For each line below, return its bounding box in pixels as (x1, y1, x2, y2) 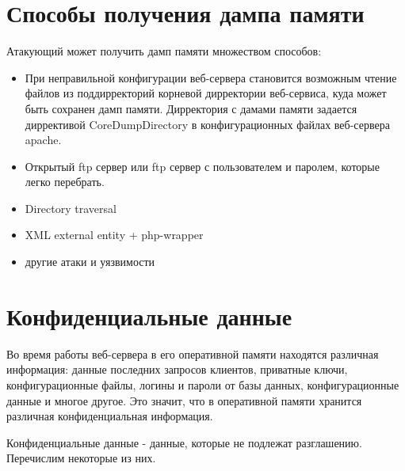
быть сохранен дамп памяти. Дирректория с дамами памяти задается (25, 100, 357, 116)
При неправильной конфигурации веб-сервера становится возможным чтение (25, 69, 397, 85)
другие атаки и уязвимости (25, 253, 155, 270)
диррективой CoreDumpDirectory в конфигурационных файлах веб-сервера (25, 116, 390, 132)
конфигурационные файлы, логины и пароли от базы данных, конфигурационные (6, 376, 399, 393)
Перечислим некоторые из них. (6, 450, 156, 466)
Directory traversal (25, 199, 117, 216)
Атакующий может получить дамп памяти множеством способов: (6, 43, 322, 59)
